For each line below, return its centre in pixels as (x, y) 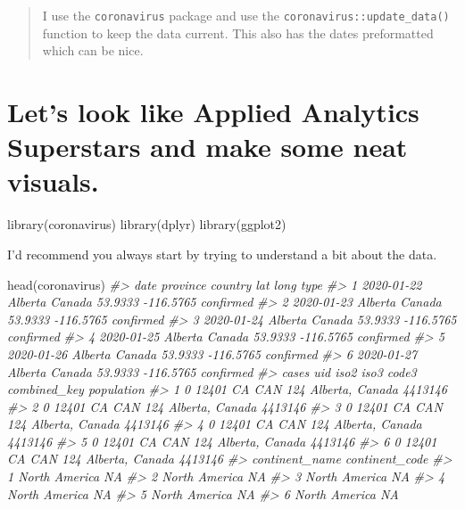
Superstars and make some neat (208, 147)
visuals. (53, 181)
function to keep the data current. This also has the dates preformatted (238, 33)
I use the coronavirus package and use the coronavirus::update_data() (246, 15)
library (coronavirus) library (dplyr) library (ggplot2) (147, 224)
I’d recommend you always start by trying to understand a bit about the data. (222, 254)
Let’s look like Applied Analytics (213, 112)
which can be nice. (93, 50)
